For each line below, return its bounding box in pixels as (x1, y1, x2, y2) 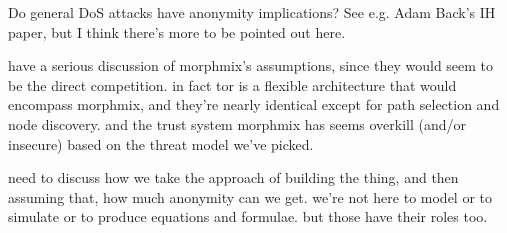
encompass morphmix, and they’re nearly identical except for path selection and (8, 94, 500, 115)
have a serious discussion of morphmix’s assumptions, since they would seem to (8, 55, 494, 76)
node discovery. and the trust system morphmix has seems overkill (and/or (8, 113, 467, 134)
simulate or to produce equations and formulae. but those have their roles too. (8, 206, 488, 227)
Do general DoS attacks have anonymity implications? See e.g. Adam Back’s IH (8, 2, 496, 22)
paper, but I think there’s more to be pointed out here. (8, 21, 346, 42)
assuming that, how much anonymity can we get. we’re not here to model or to (8, 186, 492, 207)
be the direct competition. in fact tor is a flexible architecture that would (8, 74, 457, 95)
